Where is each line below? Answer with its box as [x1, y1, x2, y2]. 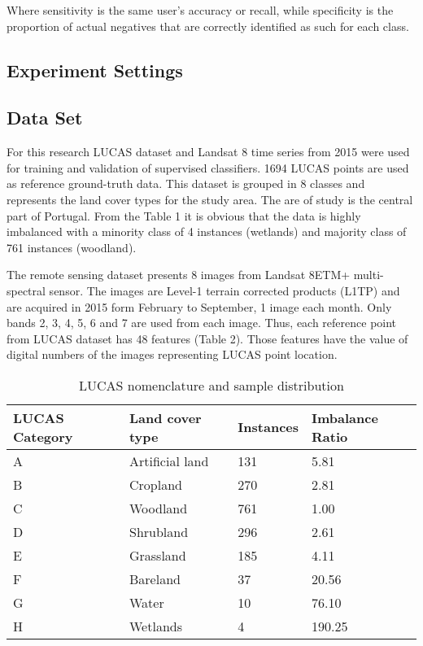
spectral [7, 282, 46, 299]
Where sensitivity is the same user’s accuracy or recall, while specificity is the [7, 2, 394, 18]
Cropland [129, 474, 182, 494]
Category [13, 426, 73, 446]
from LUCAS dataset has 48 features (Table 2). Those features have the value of [7, 330, 408, 347]
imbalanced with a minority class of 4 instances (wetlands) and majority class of [7, 223, 407, 240]
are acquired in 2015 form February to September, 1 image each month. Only [7, 298, 392, 315]
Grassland [129, 545, 186, 565]
